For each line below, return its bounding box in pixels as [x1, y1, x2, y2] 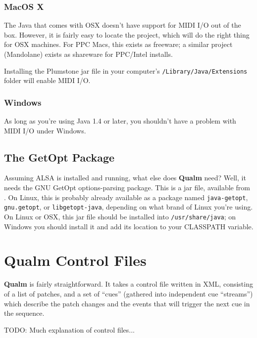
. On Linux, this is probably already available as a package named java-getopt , [4, 192, 248, 202]
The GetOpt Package [4, 149, 115, 165]
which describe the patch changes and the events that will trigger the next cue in [4, 298, 250, 308]
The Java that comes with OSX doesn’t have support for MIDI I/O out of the [4, 20, 241, 30]
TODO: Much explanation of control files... [4, 324, 135, 335]
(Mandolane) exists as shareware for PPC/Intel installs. [4, 49, 173, 59]
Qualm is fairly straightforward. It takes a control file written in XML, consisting [4, 279, 253, 289]
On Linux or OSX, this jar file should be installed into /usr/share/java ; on [4, 211, 236, 221]
